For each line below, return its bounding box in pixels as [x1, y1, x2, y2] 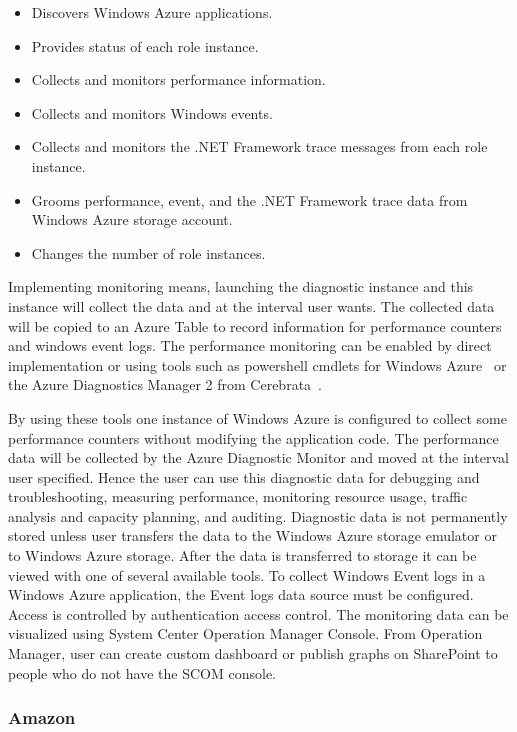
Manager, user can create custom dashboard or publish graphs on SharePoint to [8, 643, 498, 664]
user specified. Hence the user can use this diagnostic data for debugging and [8, 466, 480, 487]
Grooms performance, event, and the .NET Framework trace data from [31, 189, 468, 210]
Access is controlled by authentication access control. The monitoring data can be [8, 603, 509, 624]
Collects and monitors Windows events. [31, 102, 273, 123]
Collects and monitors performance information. [31, 69, 326, 90]
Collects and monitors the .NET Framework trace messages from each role [31, 136, 488, 157]
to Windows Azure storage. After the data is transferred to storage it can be [8, 545, 477, 566]
